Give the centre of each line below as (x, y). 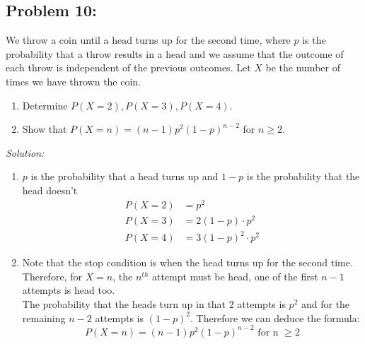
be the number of (303, 67)
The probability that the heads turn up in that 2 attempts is (154, 304)
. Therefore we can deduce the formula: (275, 318)
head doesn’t (50, 190)
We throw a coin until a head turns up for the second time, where (148, 40)
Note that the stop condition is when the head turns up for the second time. (187, 262)
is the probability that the (303, 176)
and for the (325, 304)
